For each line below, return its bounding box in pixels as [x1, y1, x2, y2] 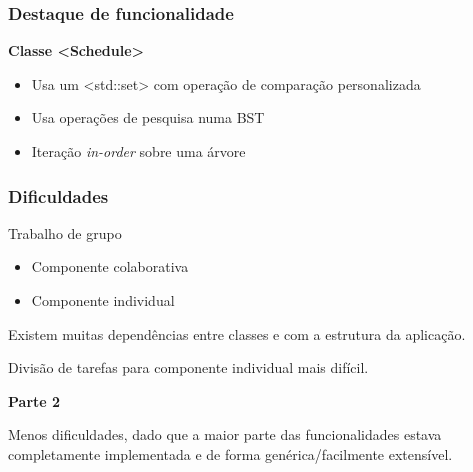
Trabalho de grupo [8, 222, 122, 243]
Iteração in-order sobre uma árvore [31, 141, 246, 161]
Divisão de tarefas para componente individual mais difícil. [8, 357, 369, 378]
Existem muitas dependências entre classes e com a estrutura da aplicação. [8, 323, 466, 344]
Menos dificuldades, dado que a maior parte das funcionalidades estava [8, 424, 442, 445]
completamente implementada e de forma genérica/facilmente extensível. [8, 443, 453, 464]
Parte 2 [8, 390, 61, 411]
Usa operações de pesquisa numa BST [31, 107, 265, 128]
